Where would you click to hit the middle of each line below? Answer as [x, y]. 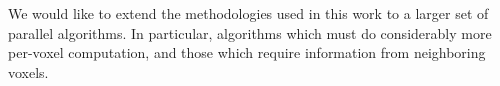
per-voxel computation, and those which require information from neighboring [247, 52]
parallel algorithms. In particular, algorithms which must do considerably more [250, 32]
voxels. [28, 71]
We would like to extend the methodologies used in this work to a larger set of [248, 13]
